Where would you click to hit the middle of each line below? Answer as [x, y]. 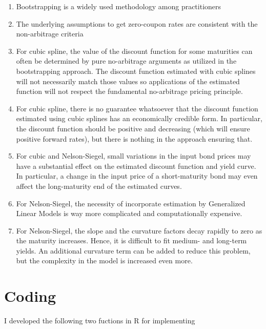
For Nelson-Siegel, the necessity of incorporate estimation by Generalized [131, 203]
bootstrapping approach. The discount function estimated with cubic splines [136, 71]
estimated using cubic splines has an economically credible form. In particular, [139, 118]
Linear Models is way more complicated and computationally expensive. [129, 213]
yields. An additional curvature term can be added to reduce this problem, [133, 250]
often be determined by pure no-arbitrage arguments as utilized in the [126, 61]
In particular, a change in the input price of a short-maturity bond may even [137, 176]
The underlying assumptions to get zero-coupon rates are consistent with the [137, 23]
